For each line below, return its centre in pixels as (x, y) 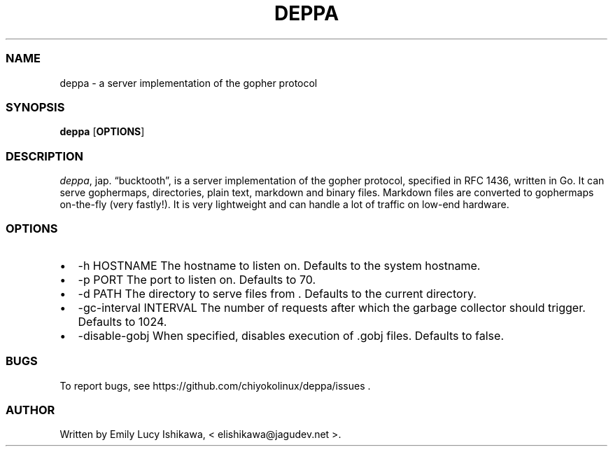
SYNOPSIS (35, 107)
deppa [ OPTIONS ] (102, 132)
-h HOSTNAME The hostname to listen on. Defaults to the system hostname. (279, 265)
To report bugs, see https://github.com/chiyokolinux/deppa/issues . (215, 385)
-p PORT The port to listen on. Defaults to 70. (197, 279)
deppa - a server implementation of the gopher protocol (189, 83)
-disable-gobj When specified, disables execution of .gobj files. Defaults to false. (291, 335)
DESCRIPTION (45, 156)
